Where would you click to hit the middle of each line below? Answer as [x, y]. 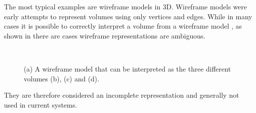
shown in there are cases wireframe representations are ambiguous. [105, 35]
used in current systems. [41, 104]
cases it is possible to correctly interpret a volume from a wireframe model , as [123, 26]
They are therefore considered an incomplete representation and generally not [122, 95]
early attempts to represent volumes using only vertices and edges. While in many [128, 16]
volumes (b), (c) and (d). [62, 78]
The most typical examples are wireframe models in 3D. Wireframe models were [126, 6]
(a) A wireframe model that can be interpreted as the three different [128, 68]
